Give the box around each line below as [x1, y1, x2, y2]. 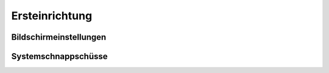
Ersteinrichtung [11, 9, 93, 22]
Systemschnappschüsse [11, 51, 108, 62]
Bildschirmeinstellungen [11, 32, 107, 42]
